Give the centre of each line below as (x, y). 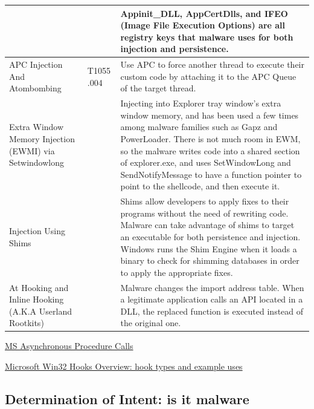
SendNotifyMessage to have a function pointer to (211, 174)
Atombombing (35, 88)
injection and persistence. (175, 49)
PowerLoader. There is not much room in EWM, (210, 138)
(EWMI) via (32, 150)
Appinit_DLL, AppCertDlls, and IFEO (204, 13)
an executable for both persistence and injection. (210, 236)
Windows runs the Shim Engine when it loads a (209, 248)
